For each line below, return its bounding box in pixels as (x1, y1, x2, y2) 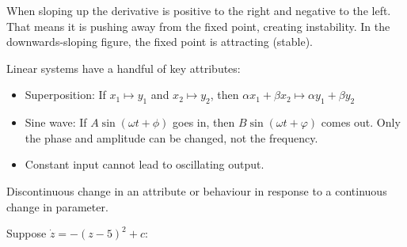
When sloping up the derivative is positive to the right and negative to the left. (6, 2, 391, 18)
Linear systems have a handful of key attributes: (6, 59, 241, 76)
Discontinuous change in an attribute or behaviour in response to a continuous (6, 182, 387, 199)
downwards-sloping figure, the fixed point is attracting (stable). (6, 33, 314, 50)
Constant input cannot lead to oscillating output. (25, 156, 264, 173)
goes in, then (173, 114, 235, 131)
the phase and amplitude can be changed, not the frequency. (25, 129, 318, 146)
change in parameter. (6, 198, 108, 215)
